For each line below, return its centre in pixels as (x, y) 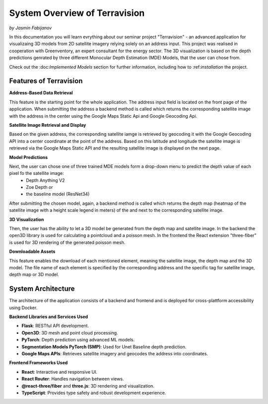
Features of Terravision (46, 81)
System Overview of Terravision (77, 13)
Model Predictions (29, 157)
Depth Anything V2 (45, 180)
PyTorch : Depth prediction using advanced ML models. (78, 340)
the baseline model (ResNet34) (58, 194)
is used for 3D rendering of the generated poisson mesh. (67, 242)
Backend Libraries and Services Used (49, 317)
